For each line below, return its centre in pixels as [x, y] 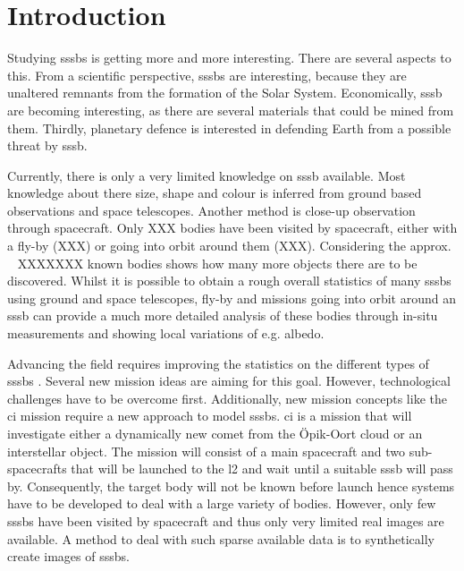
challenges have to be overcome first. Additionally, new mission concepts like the [227, 398]
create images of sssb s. [68, 556]
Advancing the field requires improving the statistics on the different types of [218, 363]
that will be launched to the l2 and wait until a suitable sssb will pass [262, 469]
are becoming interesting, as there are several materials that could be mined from [231, 110]
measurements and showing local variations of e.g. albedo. [166, 333]
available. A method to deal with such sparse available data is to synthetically [221, 538]
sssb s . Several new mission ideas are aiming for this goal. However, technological [229, 381]
